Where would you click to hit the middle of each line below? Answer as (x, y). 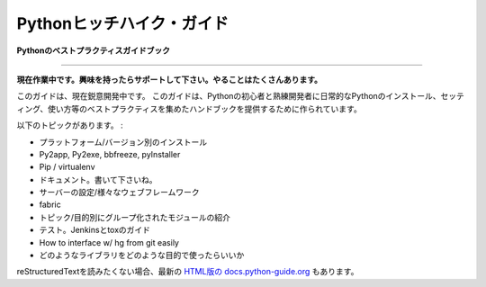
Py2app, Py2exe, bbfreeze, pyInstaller (110, 154)
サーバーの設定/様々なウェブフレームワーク (119, 193)
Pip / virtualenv (67, 167)
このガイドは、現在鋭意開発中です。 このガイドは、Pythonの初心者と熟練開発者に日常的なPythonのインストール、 (229, 96)
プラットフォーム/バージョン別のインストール (123, 142)
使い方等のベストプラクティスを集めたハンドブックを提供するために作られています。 (205, 109)
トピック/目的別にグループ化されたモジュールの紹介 (135, 217)
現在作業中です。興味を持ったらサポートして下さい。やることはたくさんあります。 (170, 79)
